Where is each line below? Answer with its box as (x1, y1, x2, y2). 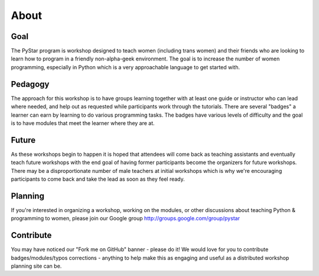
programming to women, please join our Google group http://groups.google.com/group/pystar (11, 215, 240, 222)
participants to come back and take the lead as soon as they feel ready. (11, 175, 185, 182)
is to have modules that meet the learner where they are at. (11, 119, 155, 127)
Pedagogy (11, 79, 50, 89)
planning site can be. (11, 262, 62, 269)
